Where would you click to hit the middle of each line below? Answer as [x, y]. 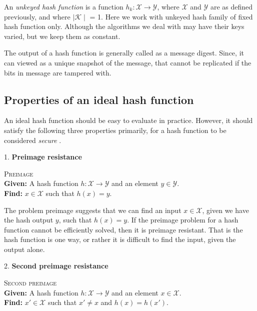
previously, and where [37, 16]
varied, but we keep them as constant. [62, 36]
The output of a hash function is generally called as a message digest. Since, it [124, 53]
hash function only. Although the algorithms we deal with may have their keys [124, 26]
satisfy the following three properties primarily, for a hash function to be [115, 130]
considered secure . [33, 140]
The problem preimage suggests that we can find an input [93, 210]
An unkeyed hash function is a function [64, 6]
